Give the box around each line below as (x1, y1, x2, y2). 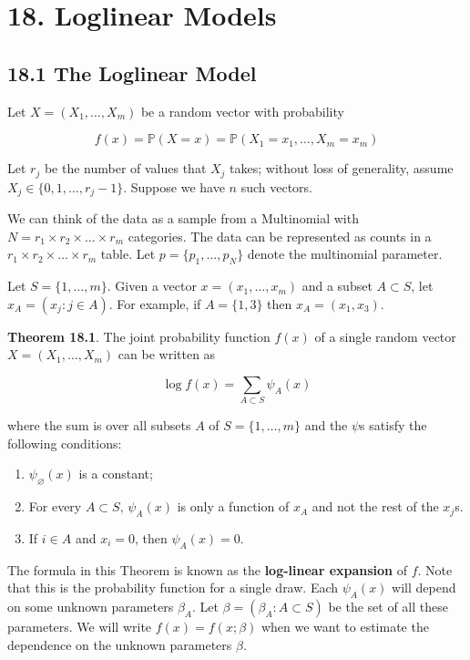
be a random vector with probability (140, 101, 344, 120)
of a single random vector (314, 326, 456, 345)
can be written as (117, 345, 216, 364)
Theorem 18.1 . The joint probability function (7, 326, 271, 345)
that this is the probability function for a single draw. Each (7, 578, 339, 597)
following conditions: (7, 433, 122, 452)
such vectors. (240, 177, 312, 196)
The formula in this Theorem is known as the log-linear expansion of (7, 560, 407, 579)
